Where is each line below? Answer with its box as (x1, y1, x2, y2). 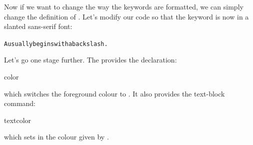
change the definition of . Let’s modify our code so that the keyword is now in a (4, 11, 249, 21)
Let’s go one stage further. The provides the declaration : (4, 54, 177, 65)
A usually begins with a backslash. (4, 40, 108, 47)
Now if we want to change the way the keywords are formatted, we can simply (4, 1, 243, 11)
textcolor (4, 114, 31, 125)
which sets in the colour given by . (4, 131, 109, 142)
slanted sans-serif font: (4, 21, 72, 31)
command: (4, 98, 35, 108)
